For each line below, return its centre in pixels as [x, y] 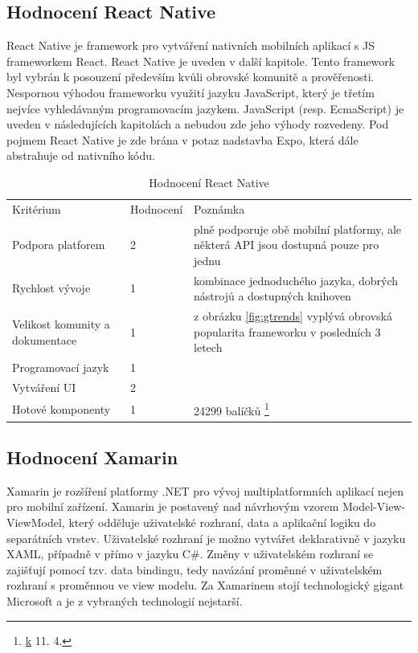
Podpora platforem [59, 245]
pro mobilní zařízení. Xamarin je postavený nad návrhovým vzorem [173, 506]
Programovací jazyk [61, 367]
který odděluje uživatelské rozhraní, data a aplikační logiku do [222, 522]
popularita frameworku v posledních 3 [287, 331]
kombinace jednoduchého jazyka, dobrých [296, 280]
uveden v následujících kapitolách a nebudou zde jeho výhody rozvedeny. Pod [198, 124]
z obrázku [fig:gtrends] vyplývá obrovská [293, 316]
